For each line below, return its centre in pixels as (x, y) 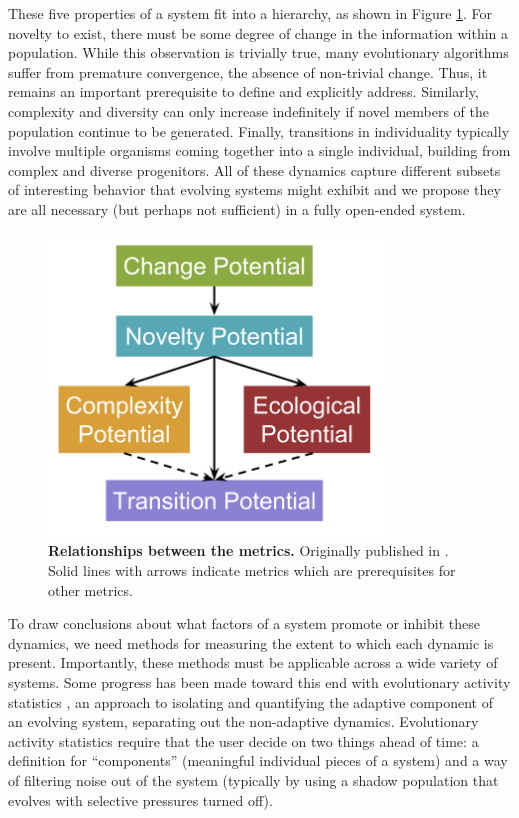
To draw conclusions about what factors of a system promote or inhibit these (244, 623)
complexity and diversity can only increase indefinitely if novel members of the (249, 110)
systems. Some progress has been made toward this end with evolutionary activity (259, 681)
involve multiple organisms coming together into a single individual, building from (259, 150)
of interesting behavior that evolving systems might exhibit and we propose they (254, 189)
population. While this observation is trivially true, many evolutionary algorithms (258, 52)
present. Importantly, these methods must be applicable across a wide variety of (253, 662)
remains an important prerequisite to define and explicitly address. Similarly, (243, 91)
